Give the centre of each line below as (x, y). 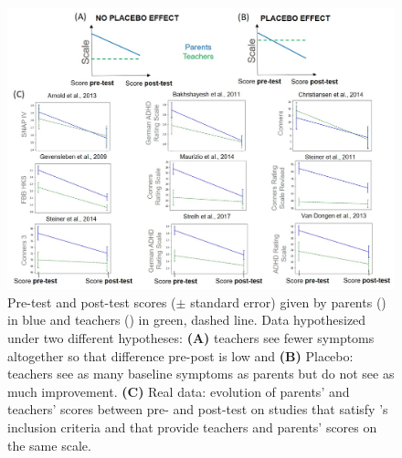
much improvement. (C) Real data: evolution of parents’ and (179, 391)
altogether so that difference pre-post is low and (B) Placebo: (180, 355)
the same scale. (49, 445)
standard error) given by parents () (288, 302)
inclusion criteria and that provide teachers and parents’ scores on (192, 427)
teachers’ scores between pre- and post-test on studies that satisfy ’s (198, 409)
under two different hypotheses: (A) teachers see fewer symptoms (191, 338)
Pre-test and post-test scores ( (92, 302)
